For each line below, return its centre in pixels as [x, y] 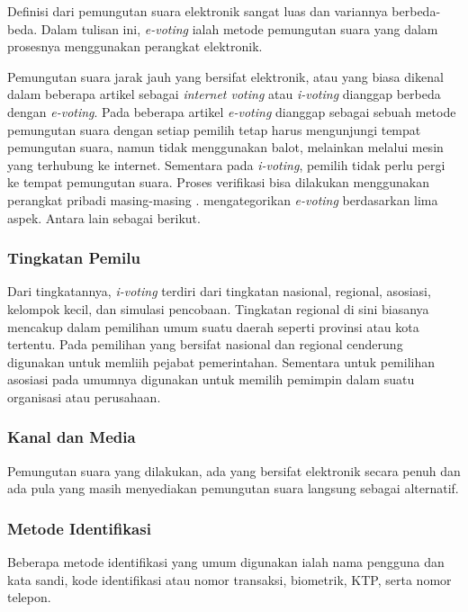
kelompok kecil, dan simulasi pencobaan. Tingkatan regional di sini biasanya [218, 308]
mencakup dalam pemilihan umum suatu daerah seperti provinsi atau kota [213, 326]
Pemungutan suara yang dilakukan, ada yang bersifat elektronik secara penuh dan [234, 470]
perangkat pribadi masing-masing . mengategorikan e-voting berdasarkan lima [223, 199]
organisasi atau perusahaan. [84, 396]
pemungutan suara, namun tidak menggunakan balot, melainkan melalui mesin [225, 147]
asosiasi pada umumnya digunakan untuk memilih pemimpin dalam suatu [211, 379]
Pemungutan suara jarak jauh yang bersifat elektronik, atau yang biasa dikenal [225, 76]
